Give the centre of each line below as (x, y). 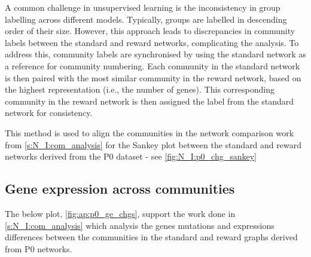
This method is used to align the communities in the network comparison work (150, 132)
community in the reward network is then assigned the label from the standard (150, 101)
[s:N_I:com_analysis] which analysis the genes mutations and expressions (140, 225)
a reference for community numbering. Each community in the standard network (153, 65)
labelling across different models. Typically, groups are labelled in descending (146, 19)
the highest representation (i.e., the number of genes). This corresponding (140, 89)
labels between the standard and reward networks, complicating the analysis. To (152, 42)
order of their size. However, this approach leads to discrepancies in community (150, 31)
